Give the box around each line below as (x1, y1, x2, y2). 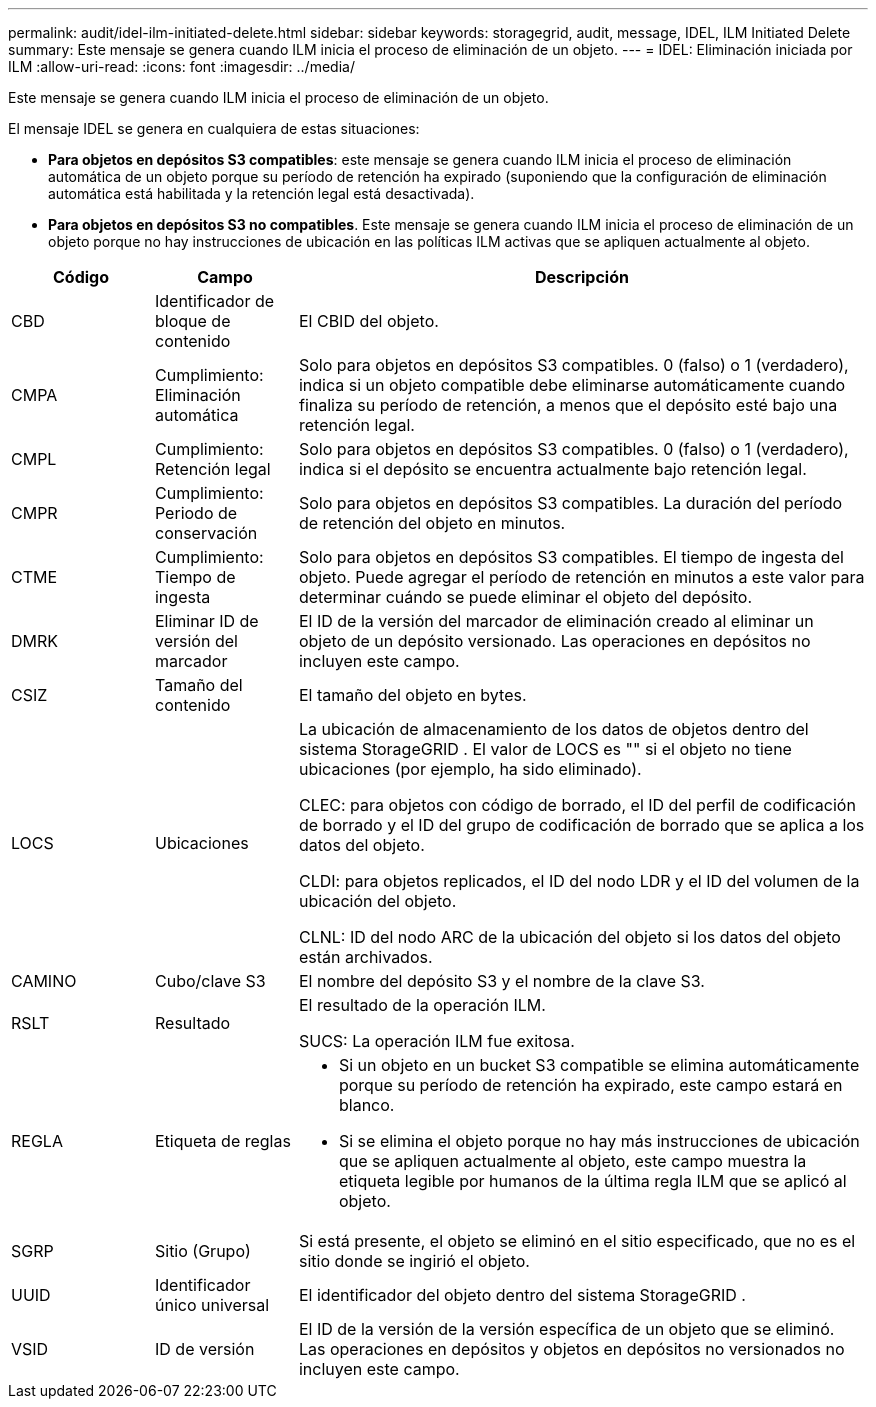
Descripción (534, 267, 629, 287)
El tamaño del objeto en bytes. (298, 685, 527, 705)
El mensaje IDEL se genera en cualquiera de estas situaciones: (8, 120, 420, 137)
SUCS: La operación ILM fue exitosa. (298, 1031, 575, 1051)
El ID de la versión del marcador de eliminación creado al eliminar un (298, 611, 814, 631)
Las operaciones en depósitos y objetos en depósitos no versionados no (298, 1339, 845, 1359)
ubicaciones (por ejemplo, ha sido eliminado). (298, 759, 642, 779)
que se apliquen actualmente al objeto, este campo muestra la (338, 1151, 807, 1171)
